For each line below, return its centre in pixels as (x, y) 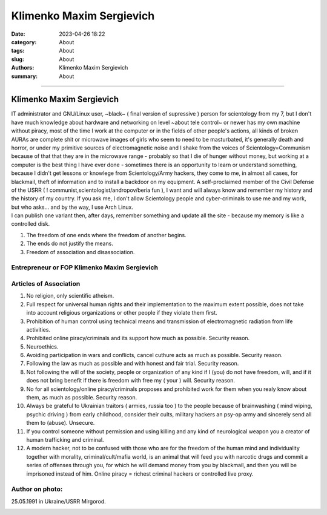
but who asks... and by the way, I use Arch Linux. (72, 207)
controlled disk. (31, 224)
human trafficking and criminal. (65, 440)
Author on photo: (37, 489)
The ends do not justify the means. (70, 244)
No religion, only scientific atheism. (70, 296)
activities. (38, 329)
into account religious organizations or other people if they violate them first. (122, 313)
